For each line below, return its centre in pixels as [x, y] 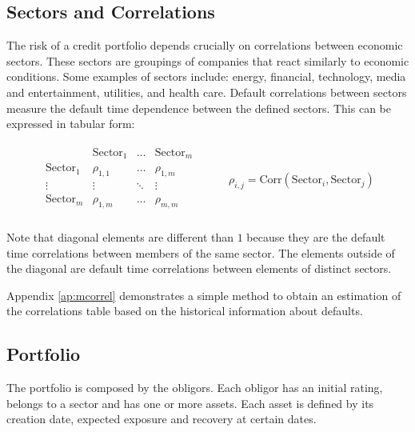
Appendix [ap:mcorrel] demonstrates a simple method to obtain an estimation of [204, 295]
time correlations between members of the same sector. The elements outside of [201, 252]
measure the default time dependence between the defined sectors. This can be [199, 108]
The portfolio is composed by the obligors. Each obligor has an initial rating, [195, 388]
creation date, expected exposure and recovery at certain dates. [162, 419]
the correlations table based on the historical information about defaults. [185, 311]
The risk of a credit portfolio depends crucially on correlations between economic [205, 45]
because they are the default [316, 237]
